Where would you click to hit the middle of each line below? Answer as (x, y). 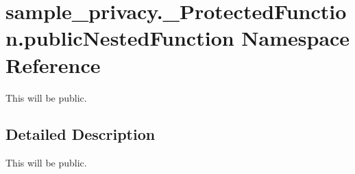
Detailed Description (81, 134)
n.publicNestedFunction (120, 38)
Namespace (296, 38)
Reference (53, 64)
